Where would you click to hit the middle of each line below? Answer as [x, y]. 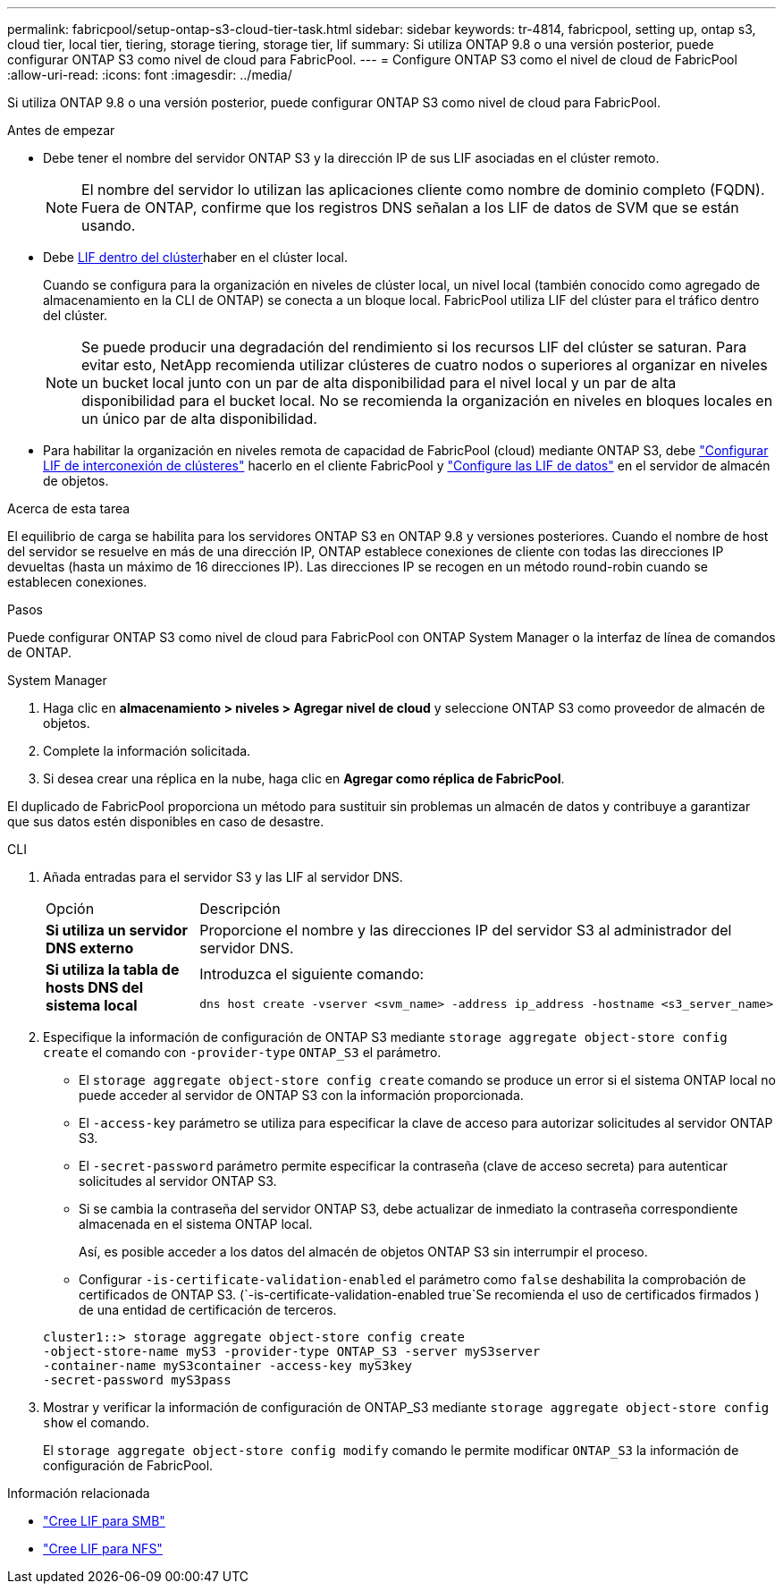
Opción [70, 909]
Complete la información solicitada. [147, 751]
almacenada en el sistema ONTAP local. [196, 1224]
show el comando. [96, 1422]
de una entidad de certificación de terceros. [208, 1310]
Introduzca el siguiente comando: [312, 973]
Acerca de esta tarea [69, 508]
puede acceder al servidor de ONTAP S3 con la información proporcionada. [301, 1095]
